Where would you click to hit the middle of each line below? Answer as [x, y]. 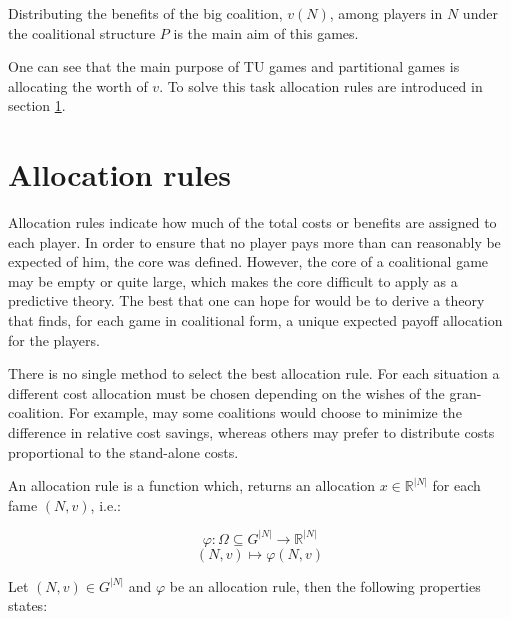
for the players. [54, 339]
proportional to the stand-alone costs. [123, 451]
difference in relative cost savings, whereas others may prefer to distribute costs [251, 432]
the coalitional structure [82, 32]
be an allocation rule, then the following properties [325, 585]
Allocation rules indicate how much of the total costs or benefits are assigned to [252, 222]
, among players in [386, 13]
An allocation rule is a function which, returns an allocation [192, 485]
